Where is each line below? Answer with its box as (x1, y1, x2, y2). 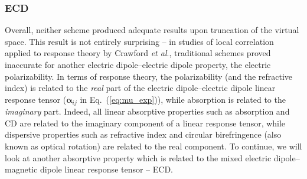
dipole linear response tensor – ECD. (40, 163, 174, 175)
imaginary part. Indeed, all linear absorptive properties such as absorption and (5, 105, 290, 118)
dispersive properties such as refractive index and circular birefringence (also (5, 128, 282, 141)
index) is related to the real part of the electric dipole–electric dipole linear (5, 82, 276, 94)
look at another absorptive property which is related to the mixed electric (5, 151, 272, 164)
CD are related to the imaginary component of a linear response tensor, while (5, 116, 286, 129)
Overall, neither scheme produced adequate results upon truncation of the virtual (5, 24, 299, 36)
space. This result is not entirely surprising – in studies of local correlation (5, 35, 274, 47)
